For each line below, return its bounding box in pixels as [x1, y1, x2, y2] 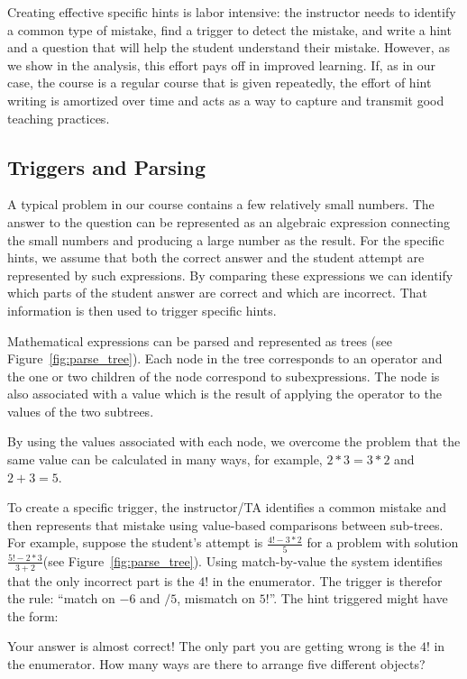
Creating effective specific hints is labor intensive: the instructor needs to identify [7, 3, 456, 21]
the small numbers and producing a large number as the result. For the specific [7, 230, 444, 249]
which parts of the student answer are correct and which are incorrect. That [7, 283, 428, 302]
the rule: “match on [7, 589, 115, 608]
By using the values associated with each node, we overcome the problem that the [7, 432, 461, 451]
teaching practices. [7, 108, 110, 127]
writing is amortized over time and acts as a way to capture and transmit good [7, 90, 444, 109]
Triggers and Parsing [7, 152, 206, 180]
